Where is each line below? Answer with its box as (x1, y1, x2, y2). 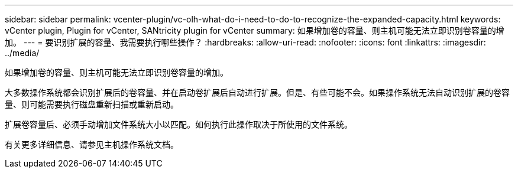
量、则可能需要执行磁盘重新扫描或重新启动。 (5, 99, 179, 109)
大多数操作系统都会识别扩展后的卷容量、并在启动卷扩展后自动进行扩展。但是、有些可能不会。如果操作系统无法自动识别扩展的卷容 (5, 87, 510, 97)
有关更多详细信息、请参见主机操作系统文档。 (5, 139, 179, 149)
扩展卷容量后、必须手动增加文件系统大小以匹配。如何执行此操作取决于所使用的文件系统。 (5, 119, 352, 129)
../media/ (5, 48, 40, 58)
